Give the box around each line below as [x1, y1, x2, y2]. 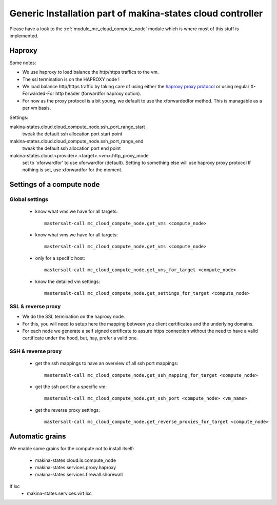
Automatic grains [9, 432, 66, 441]
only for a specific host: [35, 255, 85, 261]
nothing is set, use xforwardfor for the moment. [22, 167, 123, 173]
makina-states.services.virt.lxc [27, 490, 92, 497]
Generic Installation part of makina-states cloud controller [9, 8, 263, 19]
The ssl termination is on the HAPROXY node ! [22, 76, 120, 82]
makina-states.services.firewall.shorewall [35, 472, 123, 478]
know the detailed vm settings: [35, 278, 100, 285]
